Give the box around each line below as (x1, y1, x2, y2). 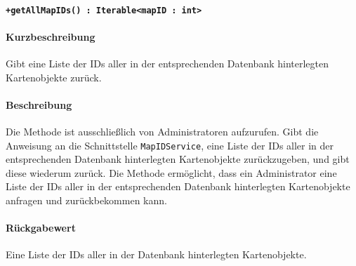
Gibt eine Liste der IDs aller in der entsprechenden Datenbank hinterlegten (6, 56, 329, 71)
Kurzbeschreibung (6, 29, 95, 44)
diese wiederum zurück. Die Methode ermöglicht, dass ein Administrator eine (6, 165, 337, 180)
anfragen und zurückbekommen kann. (6, 193, 167, 208)
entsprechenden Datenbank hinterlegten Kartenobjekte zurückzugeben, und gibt (6, 152, 350, 166)
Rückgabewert (6, 220, 76, 235)
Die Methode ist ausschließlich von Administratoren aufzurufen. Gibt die (6, 124, 319, 139)
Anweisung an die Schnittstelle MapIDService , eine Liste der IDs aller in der (6, 138, 334, 152)
